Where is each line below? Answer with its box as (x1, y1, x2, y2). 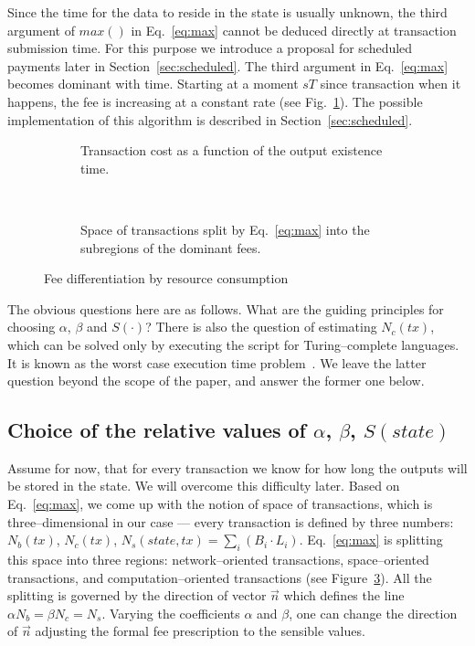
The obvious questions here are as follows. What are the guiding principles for (7, 299, 444, 318)
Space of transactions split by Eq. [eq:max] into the (80, 219, 370, 238)
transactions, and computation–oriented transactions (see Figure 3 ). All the (7, 567, 432, 587)
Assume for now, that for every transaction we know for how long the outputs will (7, 458, 468, 477)
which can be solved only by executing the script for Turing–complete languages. (7, 334, 459, 354)
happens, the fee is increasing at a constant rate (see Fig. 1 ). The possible (7, 91, 423, 111)
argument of (7, 20, 75, 39)
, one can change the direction (289, 603, 458, 622)
